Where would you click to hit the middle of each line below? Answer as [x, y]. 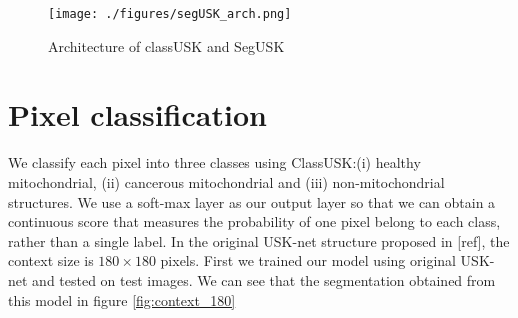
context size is [51, 260]
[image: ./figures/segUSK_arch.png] [170, 14]
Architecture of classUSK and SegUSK [166, 45]
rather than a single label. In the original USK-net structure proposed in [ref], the [259, 240]
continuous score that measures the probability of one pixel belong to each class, [254, 221]
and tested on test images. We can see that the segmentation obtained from [264, 279]
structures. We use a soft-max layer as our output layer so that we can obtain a [252, 201]
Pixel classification [137, 114]
